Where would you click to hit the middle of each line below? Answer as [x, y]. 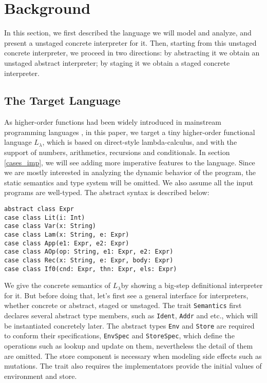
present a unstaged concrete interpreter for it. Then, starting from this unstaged [130, 42]
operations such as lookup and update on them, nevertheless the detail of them [129, 346]
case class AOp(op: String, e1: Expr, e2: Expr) [89, 252]
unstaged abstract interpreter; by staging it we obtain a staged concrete [117, 62]
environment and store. [41, 376]
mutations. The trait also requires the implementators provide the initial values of [133, 366]
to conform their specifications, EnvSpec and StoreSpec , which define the [119, 336]
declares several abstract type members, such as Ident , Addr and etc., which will [131, 315]
